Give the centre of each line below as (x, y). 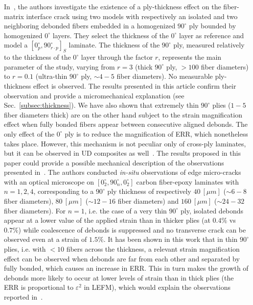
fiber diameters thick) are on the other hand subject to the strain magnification (123, 114)
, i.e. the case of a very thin (126, 210)
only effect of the (29, 133)
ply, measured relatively (209, 45)
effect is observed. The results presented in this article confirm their (135, 85)
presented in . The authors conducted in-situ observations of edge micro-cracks (123, 172)
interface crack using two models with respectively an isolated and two (132, 16)
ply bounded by (213, 26)
